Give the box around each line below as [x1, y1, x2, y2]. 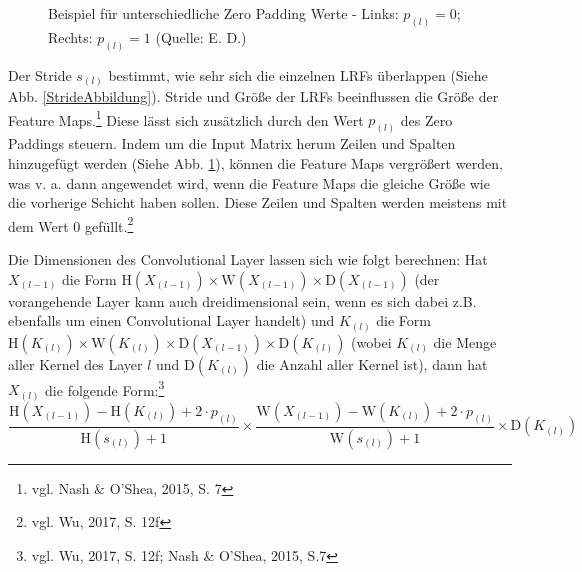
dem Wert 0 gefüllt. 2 [8, 212, 134, 236]
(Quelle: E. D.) [155, 26, 247, 47]
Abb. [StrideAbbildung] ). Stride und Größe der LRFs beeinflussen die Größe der [8, 86, 499, 107]
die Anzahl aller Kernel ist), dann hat [256, 353, 488, 374]
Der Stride [8, 64, 72, 85]
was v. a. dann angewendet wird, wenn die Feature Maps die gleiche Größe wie [8, 172, 490, 193]
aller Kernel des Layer [8, 353, 143, 374]
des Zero [400, 109, 453, 130]
